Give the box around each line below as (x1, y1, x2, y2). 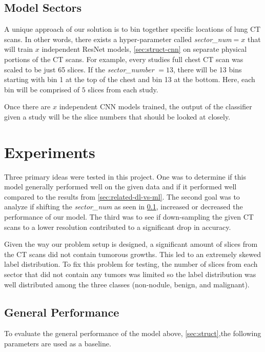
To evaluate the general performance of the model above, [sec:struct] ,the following (4, 328, 261, 339)
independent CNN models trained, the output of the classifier (59, 101, 252, 112)
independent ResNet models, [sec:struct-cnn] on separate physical (42, 44, 247, 54)
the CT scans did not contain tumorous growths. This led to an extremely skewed (4, 248, 261, 259)
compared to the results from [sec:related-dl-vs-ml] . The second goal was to (4, 191, 240, 202)
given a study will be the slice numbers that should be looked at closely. (4, 111, 231, 122)
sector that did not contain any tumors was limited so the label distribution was (4, 269, 256, 280)
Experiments (4, 141, 95, 162)
